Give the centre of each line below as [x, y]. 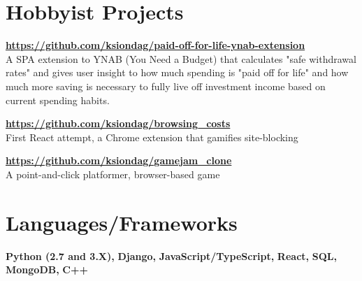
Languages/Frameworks [122, 222]
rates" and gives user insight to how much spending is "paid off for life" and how [177, 72]
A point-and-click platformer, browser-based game [113, 174]
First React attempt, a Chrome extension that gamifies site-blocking [152, 137]
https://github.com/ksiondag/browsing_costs [118, 123]
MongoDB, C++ [47, 269]
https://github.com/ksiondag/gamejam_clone [119, 160]
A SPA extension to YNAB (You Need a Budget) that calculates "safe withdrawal [181, 58]
